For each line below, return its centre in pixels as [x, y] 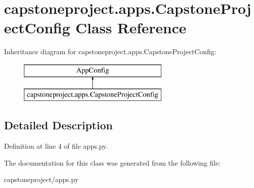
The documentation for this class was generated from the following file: [112, 162]
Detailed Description [59, 125]
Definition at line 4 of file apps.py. [56, 146]
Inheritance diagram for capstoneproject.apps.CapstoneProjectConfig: [110, 51]
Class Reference [131, 28]
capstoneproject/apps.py [41, 179]
